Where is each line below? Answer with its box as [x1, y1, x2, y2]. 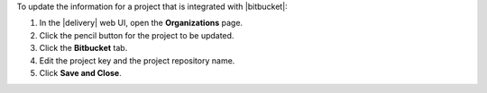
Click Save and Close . [39, 67, 122, 78]
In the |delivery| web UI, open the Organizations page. [39, 18, 243, 29]
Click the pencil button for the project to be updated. [39, 30, 234, 40]
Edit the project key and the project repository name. [39, 55, 235, 66]
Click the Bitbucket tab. [39, 43, 128, 54]
